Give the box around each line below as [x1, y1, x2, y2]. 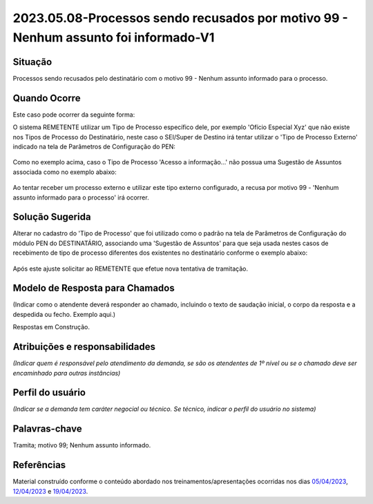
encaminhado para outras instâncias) [12, 369, 121, 377]
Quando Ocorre [12, 92, 81, 104]
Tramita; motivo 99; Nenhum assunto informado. [12, 441, 151, 449]
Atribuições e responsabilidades [12, 341, 155, 353]
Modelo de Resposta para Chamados [12, 282, 175, 294]
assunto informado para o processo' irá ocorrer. [12, 193, 149, 202]
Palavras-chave [12, 423, 82, 435]
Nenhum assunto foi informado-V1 [12, 30, 215, 45]
